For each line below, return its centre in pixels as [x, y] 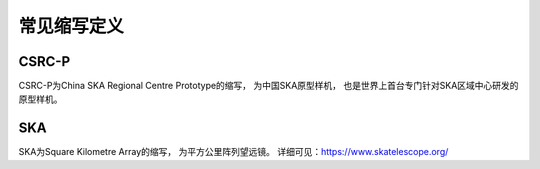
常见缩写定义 [71, 26]
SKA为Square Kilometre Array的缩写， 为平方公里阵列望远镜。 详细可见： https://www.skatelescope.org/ [233, 152]
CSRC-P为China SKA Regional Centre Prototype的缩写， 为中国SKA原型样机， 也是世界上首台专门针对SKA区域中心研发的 [268, 86]
